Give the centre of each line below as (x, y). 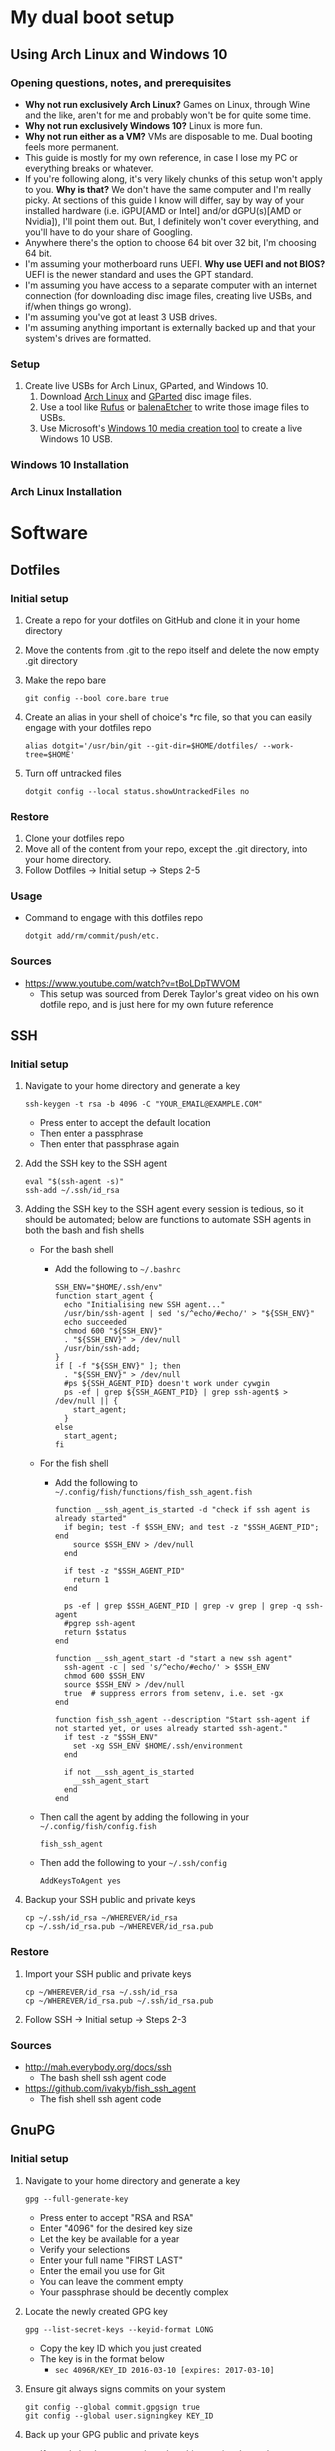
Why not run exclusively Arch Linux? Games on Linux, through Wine (167, 104)
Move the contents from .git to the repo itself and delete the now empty (172, 650)
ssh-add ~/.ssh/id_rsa (72, 1191)
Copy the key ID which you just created (120, 2348)
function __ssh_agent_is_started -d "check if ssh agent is (182, 1510)
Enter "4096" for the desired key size (116, 2228)
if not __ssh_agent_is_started (129, 1772)
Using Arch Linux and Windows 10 (119, 54)
